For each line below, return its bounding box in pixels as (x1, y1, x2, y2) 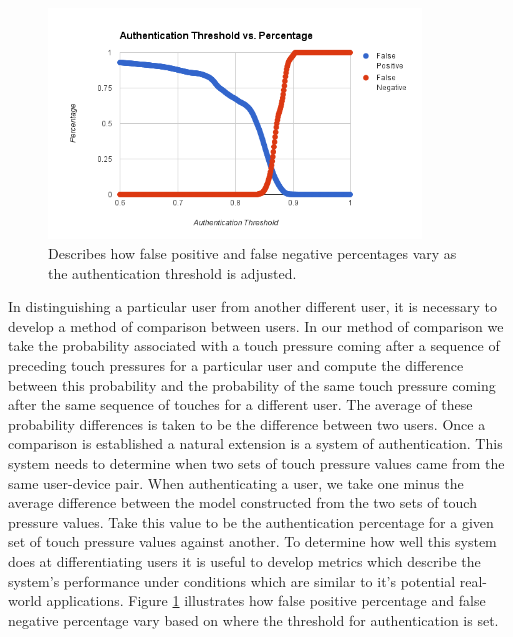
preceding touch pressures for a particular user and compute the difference (8, 355, 464, 376)
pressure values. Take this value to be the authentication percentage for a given (8, 511, 494, 532)
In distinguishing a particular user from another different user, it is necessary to (8, 296, 497, 317)
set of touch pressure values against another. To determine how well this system (8, 531, 497, 552)
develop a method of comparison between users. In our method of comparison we (8, 315, 504, 336)
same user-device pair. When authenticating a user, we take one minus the (8, 472, 464, 493)
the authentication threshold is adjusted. (48, 262, 297, 283)
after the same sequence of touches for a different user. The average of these (8, 394, 473, 415)
